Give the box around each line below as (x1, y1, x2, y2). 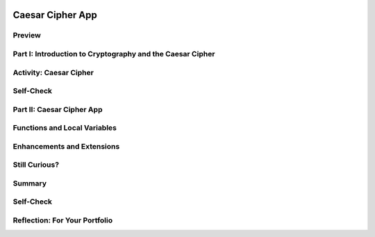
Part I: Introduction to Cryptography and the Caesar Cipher (12, 49, 215, 58)
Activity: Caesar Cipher (12, 67, 94, 77)
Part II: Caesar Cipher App (12, 104, 103, 114)
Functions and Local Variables (12, 123, 117, 133)
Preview (12, 31, 41, 40)
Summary (12, 178, 47, 188)
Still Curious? (12, 160, 59, 170)
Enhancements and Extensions (12, 141, 120, 151)
